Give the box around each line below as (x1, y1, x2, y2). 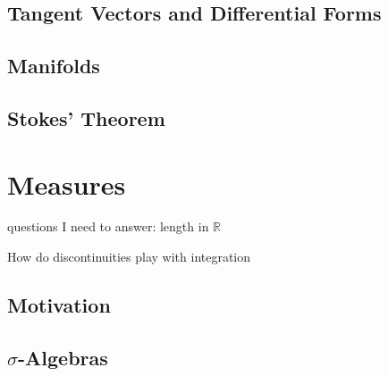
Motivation (7, 291, 111, 319)
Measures (7, 165, 126, 202)
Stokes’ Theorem (7, 104, 165, 131)
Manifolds (7, 52, 100, 79)
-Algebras (18, 343, 108, 371)
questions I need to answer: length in (7, 217, 209, 236)
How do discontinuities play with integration (7, 247, 251, 266)
